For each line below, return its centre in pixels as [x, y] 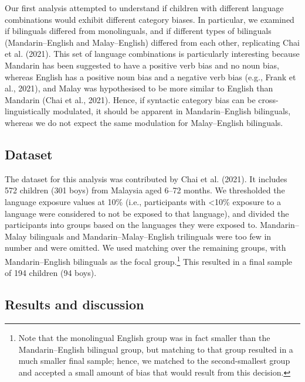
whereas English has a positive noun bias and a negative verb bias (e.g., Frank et [150, 76]
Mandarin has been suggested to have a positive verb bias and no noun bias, [142, 65]
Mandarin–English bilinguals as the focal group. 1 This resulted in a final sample [149, 260]
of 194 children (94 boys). [51, 273]
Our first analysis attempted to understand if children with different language [144, 8]
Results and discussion [74, 304]
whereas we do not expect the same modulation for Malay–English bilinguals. [144, 122]
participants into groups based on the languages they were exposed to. [131, 225]
